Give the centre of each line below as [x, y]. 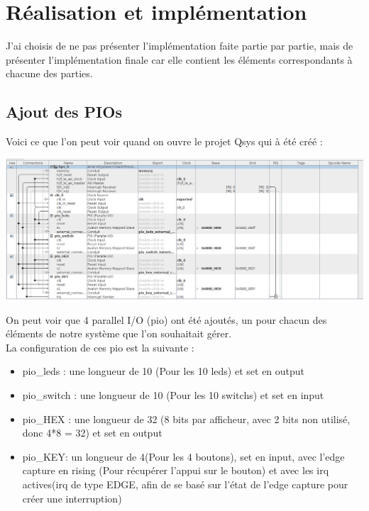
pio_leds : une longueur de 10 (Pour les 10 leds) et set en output [164, 371]
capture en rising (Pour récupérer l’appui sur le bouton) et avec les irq [176, 470]
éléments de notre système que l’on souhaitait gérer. [119, 333]
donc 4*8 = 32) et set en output [92, 433]
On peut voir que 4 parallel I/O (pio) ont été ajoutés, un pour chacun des [166, 319]
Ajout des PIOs [64, 112]
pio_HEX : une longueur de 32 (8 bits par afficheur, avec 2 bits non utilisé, [186, 419]
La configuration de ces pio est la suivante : [100, 347]
